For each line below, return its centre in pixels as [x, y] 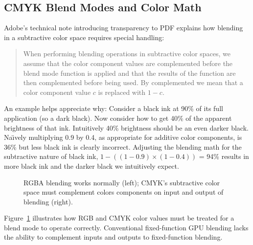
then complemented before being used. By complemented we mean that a [133, 82]
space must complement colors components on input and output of [124, 192]
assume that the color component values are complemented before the [128, 63]
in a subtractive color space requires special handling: [84, 37]
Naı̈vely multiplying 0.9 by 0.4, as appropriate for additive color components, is [123, 137]
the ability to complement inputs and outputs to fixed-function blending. [113, 237]
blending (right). [48, 201]
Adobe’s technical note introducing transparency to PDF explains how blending [124, 28]
